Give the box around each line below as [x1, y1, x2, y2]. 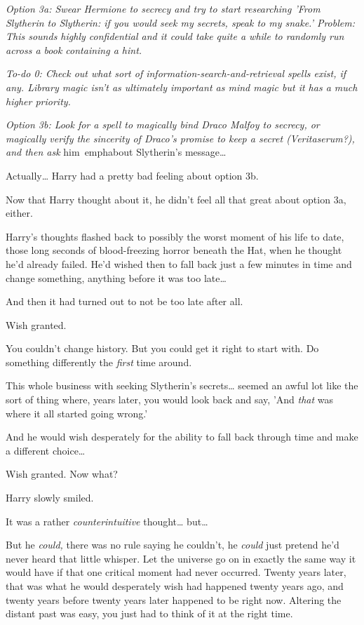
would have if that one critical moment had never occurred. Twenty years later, [6, 565, 346, 579]
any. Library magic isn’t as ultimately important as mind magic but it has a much [6, 79, 358, 94]
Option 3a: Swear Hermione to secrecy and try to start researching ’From [6, 1, 321, 15]
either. [6, 206, 33, 220]
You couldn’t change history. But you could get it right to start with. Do [6, 341, 319, 356]
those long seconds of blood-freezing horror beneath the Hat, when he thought [6, 243, 342, 257]
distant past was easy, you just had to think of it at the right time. [6, 606, 293, 621]
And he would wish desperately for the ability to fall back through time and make [6, 429, 358, 444]
